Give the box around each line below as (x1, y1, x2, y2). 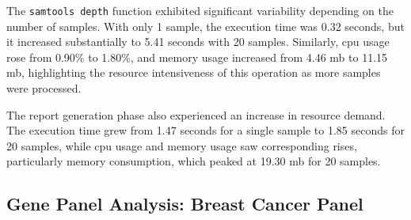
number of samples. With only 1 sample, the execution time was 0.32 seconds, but (6, 17, 405, 34)
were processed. (6, 80, 82, 97)
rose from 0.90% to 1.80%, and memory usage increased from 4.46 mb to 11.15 (6, 48, 388, 65)
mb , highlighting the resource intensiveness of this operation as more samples (6, 64, 381, 81)
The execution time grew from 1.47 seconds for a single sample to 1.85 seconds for (6, 122, 405, 138)
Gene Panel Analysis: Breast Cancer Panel (6, 192, 363, 216)
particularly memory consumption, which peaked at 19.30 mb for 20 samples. (6, 153, 381, 169)
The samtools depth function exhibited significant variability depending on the (6, 2, 394, 18)
